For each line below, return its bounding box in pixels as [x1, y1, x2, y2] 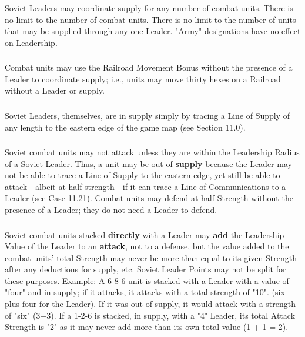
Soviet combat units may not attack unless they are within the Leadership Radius [5, 146, 300, 158]
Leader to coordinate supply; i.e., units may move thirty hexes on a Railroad [5, 72, 281, 85]
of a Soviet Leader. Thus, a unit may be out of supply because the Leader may [5, 157, 292, 169]
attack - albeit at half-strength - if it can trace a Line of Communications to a [5, 180, 286, 192]
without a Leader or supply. [5, 84, 105, 96]
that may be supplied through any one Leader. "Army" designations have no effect [5, 25, 301, 37]
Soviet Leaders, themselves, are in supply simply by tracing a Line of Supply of [5, 109, 290, 121]
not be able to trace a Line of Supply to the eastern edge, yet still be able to [5, 169, 280, 181]
